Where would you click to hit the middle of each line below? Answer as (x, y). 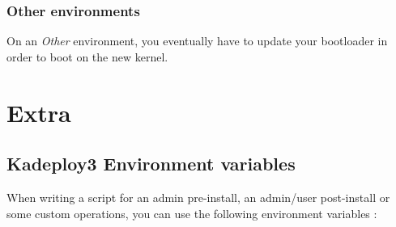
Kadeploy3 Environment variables (151, 164)
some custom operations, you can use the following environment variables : (192, 213)
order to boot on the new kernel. (87, 56)
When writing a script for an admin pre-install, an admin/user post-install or (198, 197)
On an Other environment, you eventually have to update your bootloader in (197, 41)
